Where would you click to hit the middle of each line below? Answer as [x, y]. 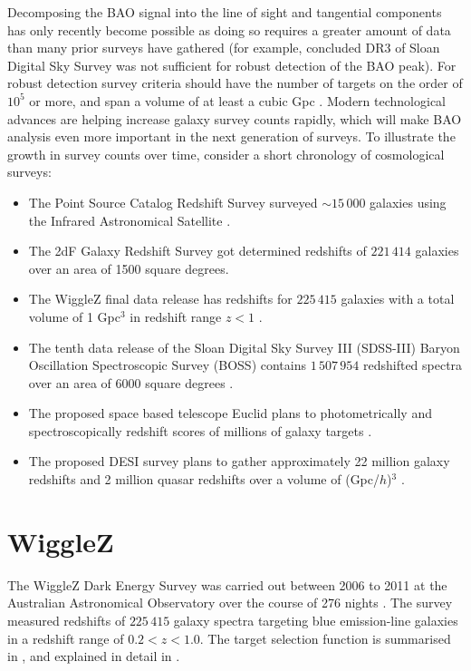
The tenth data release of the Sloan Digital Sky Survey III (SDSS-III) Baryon [244, 347]
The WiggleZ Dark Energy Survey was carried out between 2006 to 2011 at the [227, 584]
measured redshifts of [67, 620]
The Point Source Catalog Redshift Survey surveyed [173, 202]
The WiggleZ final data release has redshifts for [160, 299]
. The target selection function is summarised [325, 638]
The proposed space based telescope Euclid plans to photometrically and [230, 413]
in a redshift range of [66, 638]
